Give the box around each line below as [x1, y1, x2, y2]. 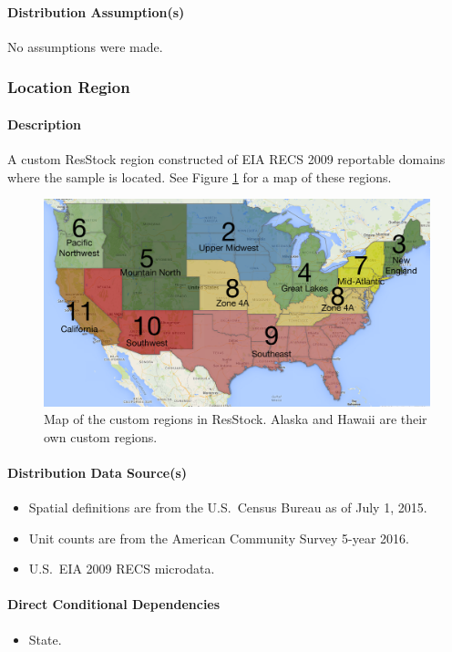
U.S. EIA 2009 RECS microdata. [28, 559, 215, 578]
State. [28, 629, 62, 648]
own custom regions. [44, 427, 158, 446]
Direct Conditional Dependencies [7, 595, 221, 614]
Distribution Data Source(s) [7, 462, 188, 481]
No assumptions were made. [7, 36, 163, 56]
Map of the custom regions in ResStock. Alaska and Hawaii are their [44, 409, 427, 429]
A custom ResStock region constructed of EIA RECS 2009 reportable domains [7, 150, 446, 169]
